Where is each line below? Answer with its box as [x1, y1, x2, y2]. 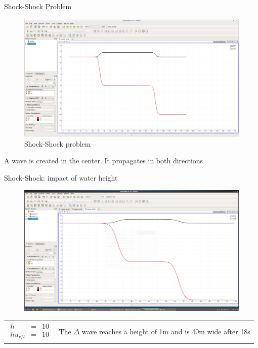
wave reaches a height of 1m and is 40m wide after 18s [81, 326, 250, 336]
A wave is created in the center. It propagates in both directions [4, 155, 203, 166]
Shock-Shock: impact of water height [4, 172, 118, 183]
